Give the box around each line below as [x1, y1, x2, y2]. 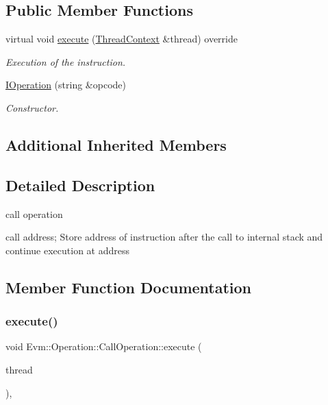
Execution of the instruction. [5, 54, 126, 69]
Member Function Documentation [5, 276, 252, 297]
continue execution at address [5, 243, 130, 257]
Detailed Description [5, 174, 155, 195]
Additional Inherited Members [5, 134, 227, 155]
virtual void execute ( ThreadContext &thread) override [5, 32, 238, 46]
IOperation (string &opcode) [5, 77, 126, 92]
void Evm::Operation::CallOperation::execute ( [5, 339, 202, 354]
